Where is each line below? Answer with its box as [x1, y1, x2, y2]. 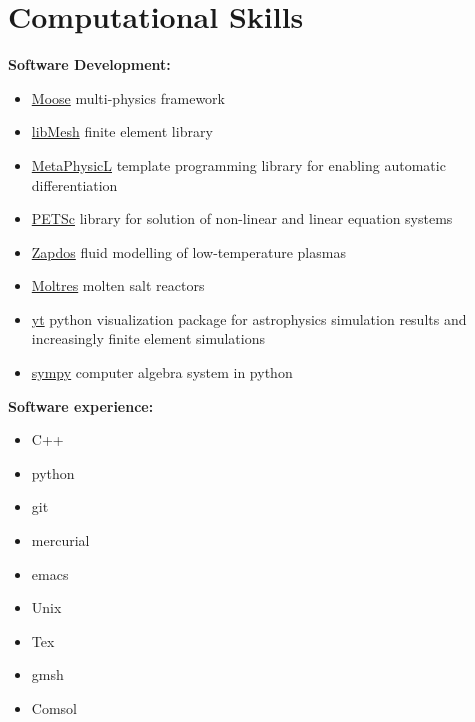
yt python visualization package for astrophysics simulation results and [31, 308, 467, 329]
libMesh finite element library [31, 121, 213, 142]
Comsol [31, 698, 77, 718]
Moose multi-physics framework [31, 87, 225, 108]
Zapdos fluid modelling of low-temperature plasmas [31, 241, 346, 262]
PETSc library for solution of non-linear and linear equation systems [31, 208, 453, 229]
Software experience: [8, 395, 154, 416]
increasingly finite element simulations [31, 328, 266, 349]
